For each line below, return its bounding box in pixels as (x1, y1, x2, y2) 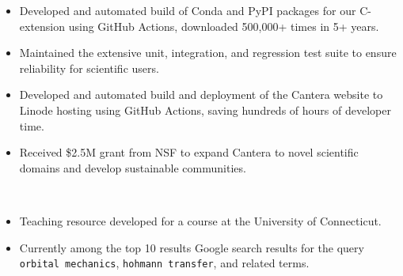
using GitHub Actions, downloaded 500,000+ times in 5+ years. (68, 17, 379, 34)
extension (19, 17, 66, 34)
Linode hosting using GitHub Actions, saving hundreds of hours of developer (19, 101, 391, 118)
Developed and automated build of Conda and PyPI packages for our (19, 2, 356, 18)
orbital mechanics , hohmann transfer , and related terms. (19, 255, 310, 271)
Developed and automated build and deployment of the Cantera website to (19, 86, 383, 103)
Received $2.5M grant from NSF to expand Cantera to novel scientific (19, 144, 359, 161)
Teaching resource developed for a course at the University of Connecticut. (19, 212, 382, 229)
